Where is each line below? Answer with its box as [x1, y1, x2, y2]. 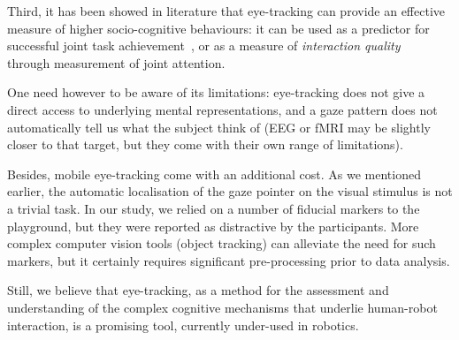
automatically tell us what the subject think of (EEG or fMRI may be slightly [7, 117, 431, 136]
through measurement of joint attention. [7, 53, 226, 72]
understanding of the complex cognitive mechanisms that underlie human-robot [7, 298, 438, 316]
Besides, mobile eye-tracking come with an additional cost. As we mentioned [7, 164, 421, 183]
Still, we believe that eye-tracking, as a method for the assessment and [7, 281, 389, 299]
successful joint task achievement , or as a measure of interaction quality [7, 36, 401, 55]
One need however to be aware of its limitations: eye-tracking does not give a [7, 83, 425, 102]
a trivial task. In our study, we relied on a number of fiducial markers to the [7, 199, 420, 217]
